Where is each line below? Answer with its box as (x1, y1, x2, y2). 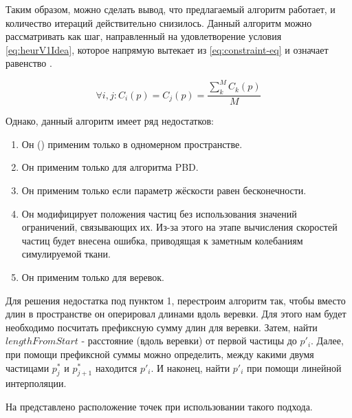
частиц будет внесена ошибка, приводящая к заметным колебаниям (21, 233, 303, 247)
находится (95, 360, 137, 375)
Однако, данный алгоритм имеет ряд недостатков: (5, 114, 214, 128)
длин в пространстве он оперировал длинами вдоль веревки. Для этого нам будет (5, 306, 346, 321)
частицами (5, 360, 49, 375)
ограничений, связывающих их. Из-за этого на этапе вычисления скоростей (21, 220, 338, 234)
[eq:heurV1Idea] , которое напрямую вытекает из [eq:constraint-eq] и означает (5, 42, 329, 56)
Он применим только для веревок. (21, 270, 164, 284)
